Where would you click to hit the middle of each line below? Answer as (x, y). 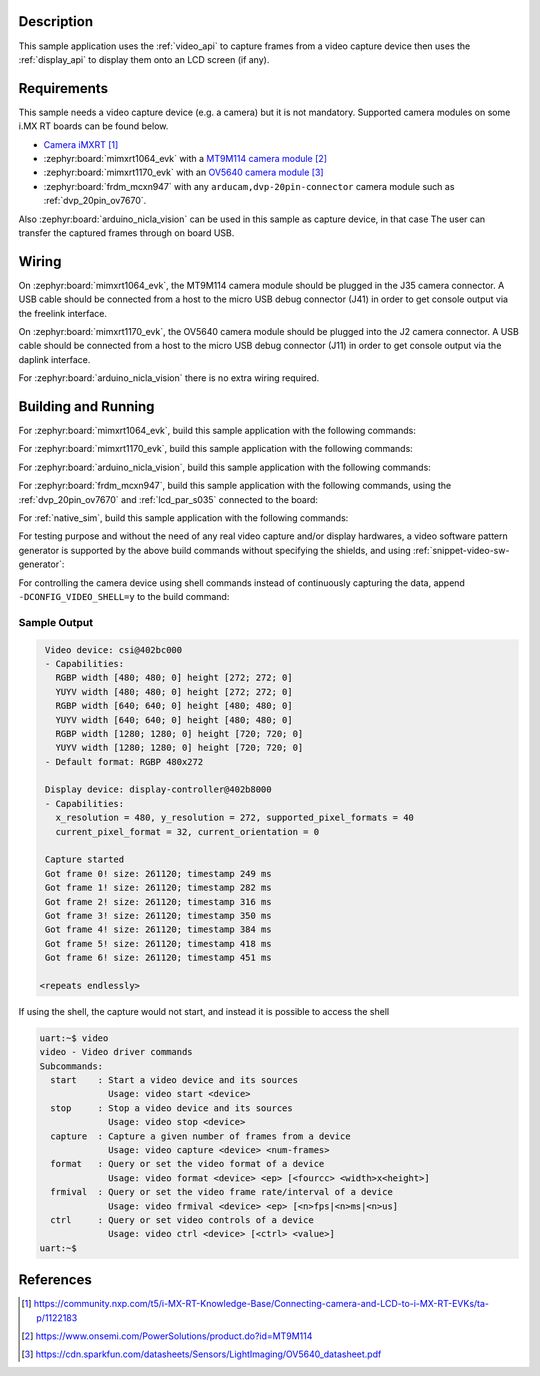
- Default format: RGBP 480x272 (124, 761)
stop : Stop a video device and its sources (172, 1108)
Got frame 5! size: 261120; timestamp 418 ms (158, 943)
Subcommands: (71, 1066)
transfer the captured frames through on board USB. (126, 232)
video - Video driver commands (116, 1052)
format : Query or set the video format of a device (187, 1164)
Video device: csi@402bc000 (114, 649)
